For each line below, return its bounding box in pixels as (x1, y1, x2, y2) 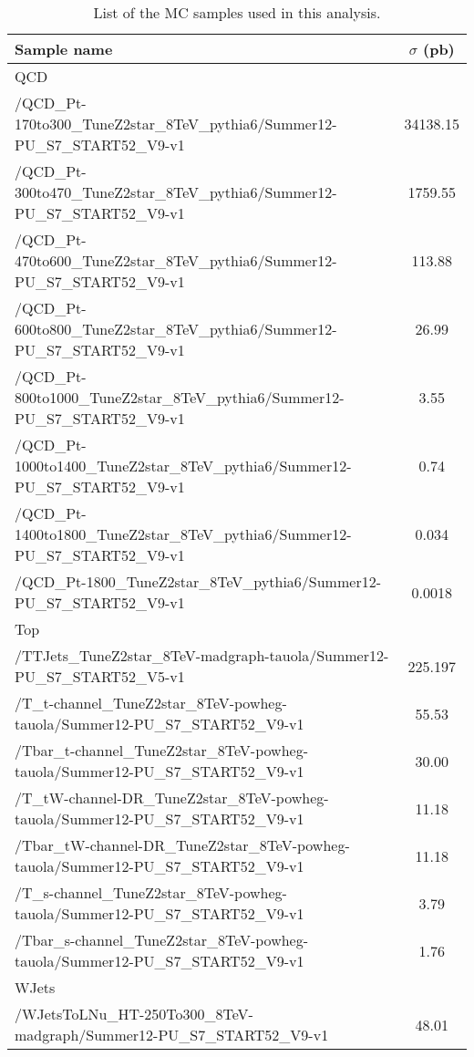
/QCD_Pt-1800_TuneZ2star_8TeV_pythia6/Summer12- (15, 571, 381, 592)
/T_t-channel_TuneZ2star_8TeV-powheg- (15, 692, 287, 713)
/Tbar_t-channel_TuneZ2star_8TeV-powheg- (15, 740, 308, 761)
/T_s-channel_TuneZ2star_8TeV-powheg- (15, 882, 287, 903)
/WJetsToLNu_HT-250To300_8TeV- (15, 1003, 253, 1024)
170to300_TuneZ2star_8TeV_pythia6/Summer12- (15, 113, 337, 134)
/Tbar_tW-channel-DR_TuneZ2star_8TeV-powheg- (15, 834, 350, 855)
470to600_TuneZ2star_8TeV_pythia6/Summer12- (15, 250, 337, 271)
